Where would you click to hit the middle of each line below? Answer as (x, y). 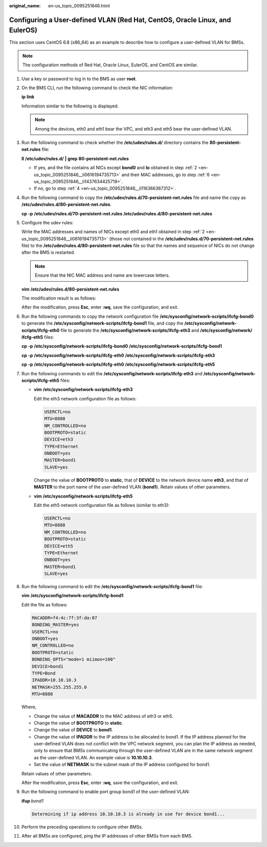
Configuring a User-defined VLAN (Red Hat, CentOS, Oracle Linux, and (120, 20)
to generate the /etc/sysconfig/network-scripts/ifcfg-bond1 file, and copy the (102, 323)
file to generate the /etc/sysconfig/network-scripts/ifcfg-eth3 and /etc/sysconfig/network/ (156, 330)
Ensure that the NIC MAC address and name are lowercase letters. (102, 275)
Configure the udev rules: (47, 222)
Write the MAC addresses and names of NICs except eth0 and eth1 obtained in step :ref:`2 (113, 232)
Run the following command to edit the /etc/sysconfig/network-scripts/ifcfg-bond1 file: (112, 587)
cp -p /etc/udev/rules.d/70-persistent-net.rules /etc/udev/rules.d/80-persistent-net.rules (117, 213)
